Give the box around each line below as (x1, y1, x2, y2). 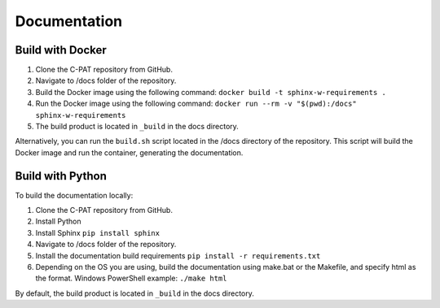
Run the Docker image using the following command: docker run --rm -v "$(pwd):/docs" (35, 98, 358, 109)
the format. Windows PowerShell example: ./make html (35, 273, 227, 284)
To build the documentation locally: (15, 190, 134, 200)
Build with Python (15, 169, 108, 183)
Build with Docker (15, 43, 108, 57)
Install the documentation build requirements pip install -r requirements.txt (35, 250, 321, 260)
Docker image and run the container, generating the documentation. (15, 147, 244, 158)
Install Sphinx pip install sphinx (35, 228, 161, 237)
